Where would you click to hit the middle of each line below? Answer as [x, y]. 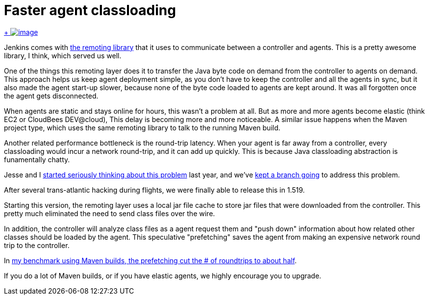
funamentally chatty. [37, 159]
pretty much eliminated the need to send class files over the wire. [110, 213]
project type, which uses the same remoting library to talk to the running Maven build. [142, 127]
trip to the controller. [37, 245]
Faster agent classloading [90, 10]
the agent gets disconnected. [51, 96]
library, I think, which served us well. [63, 55]
